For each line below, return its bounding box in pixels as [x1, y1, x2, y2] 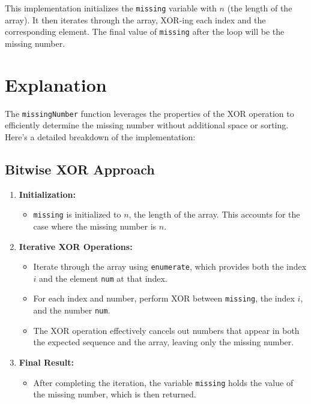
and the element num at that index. [39, 272, 168, 284]
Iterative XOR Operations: [19, 240, 133, 252]
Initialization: [19, 188, 76, 200]
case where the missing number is [33, 219, 157, 232]
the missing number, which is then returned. [33, 388, 196, 400]
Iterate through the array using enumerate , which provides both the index [33, 260, 307, 273]
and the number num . [33, 304, 110, 316]
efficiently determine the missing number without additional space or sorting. [5, 119, 289, 131]
